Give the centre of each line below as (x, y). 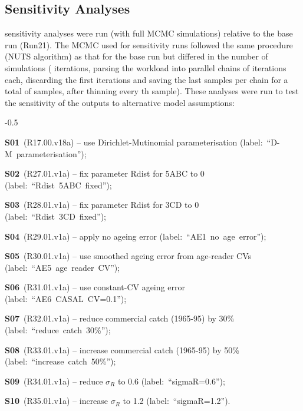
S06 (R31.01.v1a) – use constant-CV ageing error (95, 287)
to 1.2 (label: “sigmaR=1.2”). (177, 401)
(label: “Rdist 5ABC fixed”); (58, 185)
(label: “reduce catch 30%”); (58, 330)
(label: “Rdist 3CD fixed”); (55, 216)
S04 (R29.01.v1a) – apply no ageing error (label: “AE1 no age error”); (136, 236)
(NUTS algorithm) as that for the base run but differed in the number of (136, 56)
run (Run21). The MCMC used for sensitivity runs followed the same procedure (149, 44)
